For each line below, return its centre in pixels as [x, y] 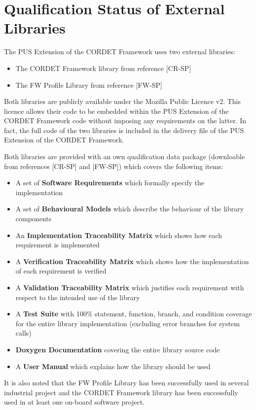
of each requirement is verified [61, 271]
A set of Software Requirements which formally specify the [110, 183]
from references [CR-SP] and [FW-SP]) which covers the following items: [114, 166]
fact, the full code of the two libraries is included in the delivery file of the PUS [124, 130]
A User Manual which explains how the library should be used [113, 366]
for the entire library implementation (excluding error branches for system [128, 323]
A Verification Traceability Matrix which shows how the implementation [132, 261]
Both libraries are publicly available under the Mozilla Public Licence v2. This [123, 101]
